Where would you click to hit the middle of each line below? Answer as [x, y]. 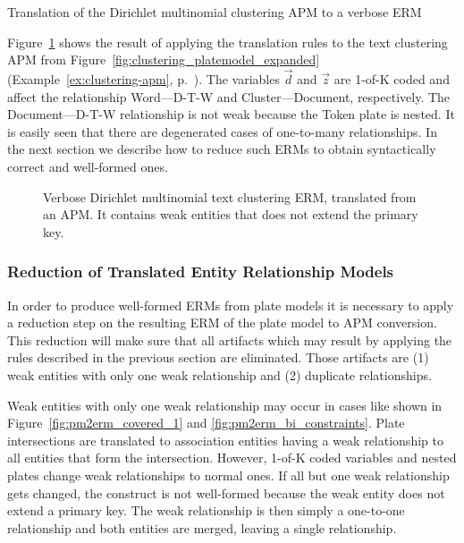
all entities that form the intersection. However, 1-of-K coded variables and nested [232, 458]
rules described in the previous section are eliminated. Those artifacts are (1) [218, 357]
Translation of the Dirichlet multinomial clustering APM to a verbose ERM [215, 12]
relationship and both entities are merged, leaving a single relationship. [202, 527]
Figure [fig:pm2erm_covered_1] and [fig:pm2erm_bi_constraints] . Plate [206, 423]
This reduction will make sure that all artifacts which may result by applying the [230, 339]
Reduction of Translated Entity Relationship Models [201, 271]
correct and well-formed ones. [88, 166]
